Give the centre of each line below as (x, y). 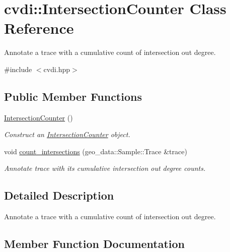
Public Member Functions (73, 96)
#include (18, 69)
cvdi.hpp (57, 69)
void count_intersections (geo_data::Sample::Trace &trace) (96, 151)
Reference (39, 28)
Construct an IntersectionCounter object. (67, 134)
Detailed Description (59, 195)
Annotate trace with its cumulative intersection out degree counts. (105, 168)
